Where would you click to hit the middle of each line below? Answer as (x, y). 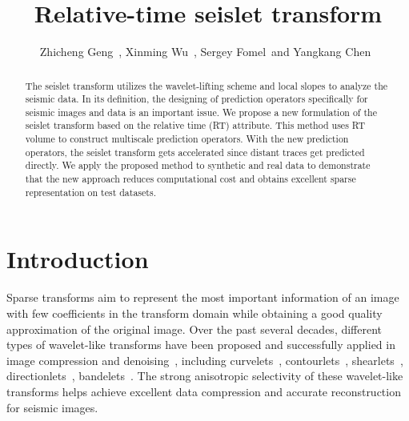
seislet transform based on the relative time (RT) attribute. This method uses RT (195, 125)
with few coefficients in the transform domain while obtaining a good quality (194, 313)
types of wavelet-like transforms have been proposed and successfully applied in (201, 345)
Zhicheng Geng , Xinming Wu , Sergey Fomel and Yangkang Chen (205, 52)
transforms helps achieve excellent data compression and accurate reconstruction (204, 391)
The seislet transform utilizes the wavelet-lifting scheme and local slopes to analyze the (207, 85)
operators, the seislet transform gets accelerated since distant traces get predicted (195, 152)
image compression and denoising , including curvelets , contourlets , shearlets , (205, 360)
